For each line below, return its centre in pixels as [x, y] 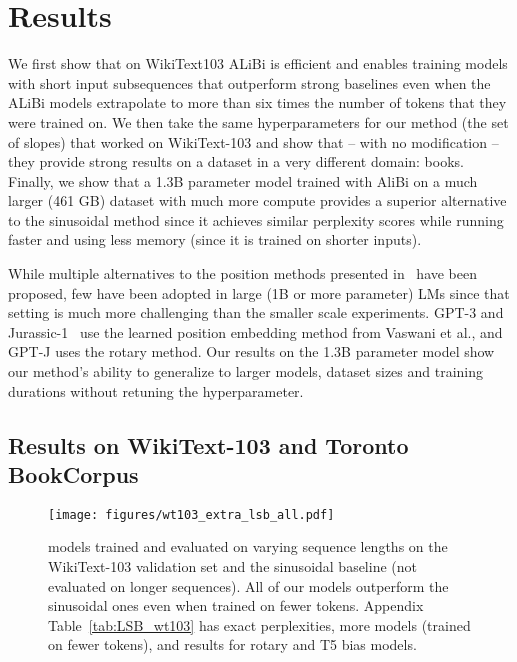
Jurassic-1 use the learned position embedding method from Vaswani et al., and [255, 331]
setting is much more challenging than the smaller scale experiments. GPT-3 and [256, 312]
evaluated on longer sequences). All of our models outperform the [248, 585]
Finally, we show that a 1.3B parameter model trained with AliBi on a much [243, 180]
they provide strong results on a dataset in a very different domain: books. [236, 161]
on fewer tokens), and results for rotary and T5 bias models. [232, 644]
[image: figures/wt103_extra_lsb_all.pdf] [191, 514]
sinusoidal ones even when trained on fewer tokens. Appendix [236, 605]
